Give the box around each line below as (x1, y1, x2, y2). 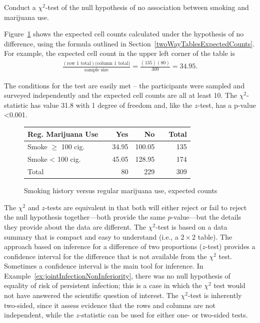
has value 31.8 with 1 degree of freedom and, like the (30, 99, 192, 110)
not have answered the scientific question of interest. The (4, 290, 178, 301)
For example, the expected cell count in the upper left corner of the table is (4, 48, 235, 58)
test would (213, 280, 245, 291)
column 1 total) (97, 60, 130, 66)
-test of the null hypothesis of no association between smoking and (45, 2, 249, 12)
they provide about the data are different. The (4, 221, 146, 232)
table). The (197, 231, 232, 242)
